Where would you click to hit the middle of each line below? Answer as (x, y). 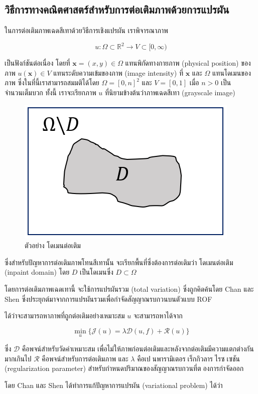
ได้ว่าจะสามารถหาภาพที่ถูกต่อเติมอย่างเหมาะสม (65, 316)
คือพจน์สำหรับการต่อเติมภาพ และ (85, 358)
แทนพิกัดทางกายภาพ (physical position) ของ (188, 63)
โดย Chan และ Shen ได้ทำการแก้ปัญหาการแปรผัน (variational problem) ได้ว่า (114, 385)
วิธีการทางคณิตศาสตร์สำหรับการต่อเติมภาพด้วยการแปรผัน (117, 9)
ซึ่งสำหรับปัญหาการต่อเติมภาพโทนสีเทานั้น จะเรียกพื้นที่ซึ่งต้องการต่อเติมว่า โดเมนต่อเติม (119, 262)
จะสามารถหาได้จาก (158, 316)
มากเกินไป (18, 358)
